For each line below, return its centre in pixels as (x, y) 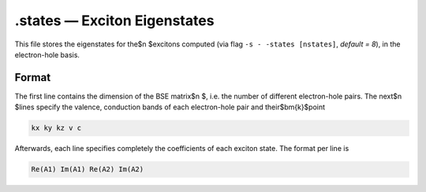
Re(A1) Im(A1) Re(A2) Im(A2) (88, 170)
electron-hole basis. (47, 54)
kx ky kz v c (56, 128)
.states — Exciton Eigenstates (114, 20)
